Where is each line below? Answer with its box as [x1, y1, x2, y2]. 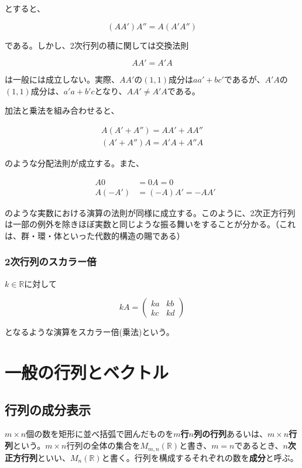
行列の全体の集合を [66, 439, 140, 452]
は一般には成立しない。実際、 [5, 73, 119, 86]
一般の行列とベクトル [5, 360, 169, 384]
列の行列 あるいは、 [193, 428, 267, 440]
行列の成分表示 [5, 400, 91, 418]
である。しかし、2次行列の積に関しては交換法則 [5, 39, 189, 51]
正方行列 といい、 [5, 451, 70, 463]
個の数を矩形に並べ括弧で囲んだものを [26, 428, 174, 440]
